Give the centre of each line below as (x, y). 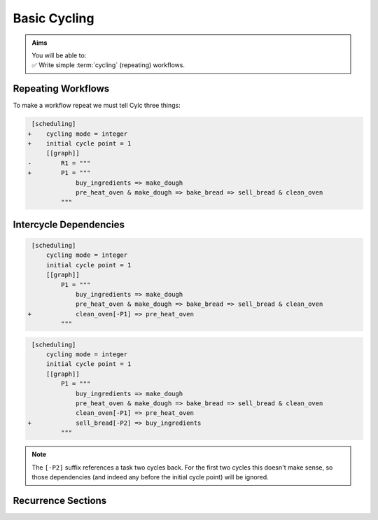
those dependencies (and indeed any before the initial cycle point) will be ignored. (150, 477)
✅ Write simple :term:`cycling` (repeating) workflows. (108, 65)
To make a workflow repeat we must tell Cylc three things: (97, 106)
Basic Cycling (54, 18)
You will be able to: (59, 55)
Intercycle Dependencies (69, 224)
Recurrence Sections (60, 500)
